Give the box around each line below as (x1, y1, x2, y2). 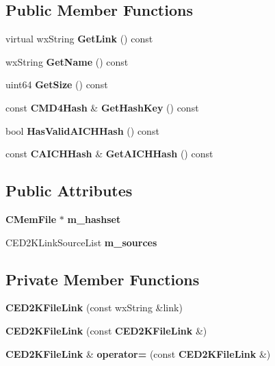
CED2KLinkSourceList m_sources (5, 235, 157, 249)
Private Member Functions (5, 268, 200, 289)
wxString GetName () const (5, 54, 129, 68)
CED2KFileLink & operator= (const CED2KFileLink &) (5, 346, 271, 361)
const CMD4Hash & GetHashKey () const (5, 100, 199, 114)
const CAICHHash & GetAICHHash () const (5, 146, 213, 161)
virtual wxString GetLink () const (5, 31, 153, 46)
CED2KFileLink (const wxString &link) (5, 300, 183, 315)
